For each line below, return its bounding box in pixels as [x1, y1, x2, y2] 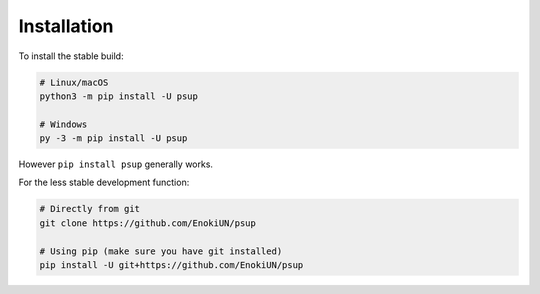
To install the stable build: [18, 50, 124, 62]
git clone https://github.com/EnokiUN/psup [39, 217, 257, 229]
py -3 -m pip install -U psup [39, 133, 188, 144]
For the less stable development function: [18, 176, 190, 189]
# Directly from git [39, 203, 140, 215]
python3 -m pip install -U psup [39, 90, 199, 102]
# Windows [39, 118, 88, 130]
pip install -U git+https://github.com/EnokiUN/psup [39, 260, 304, 271]
